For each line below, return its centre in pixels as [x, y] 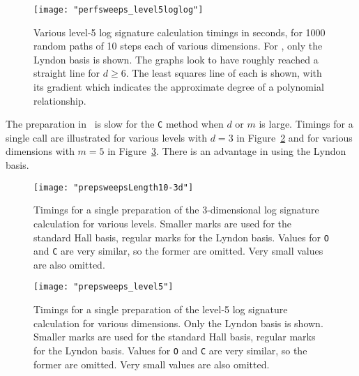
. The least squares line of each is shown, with [224, 73]
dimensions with [40, 151]
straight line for [67, 73]
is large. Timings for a [306, 124]
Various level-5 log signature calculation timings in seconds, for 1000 [179, 32]
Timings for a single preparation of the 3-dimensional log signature [176, 210]
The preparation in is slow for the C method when [115, 124]
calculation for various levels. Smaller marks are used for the [162, 223]
